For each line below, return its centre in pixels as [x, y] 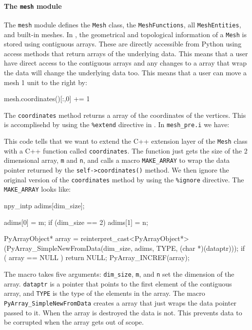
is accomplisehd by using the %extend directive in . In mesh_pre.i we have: [117, 124]
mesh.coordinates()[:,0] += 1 [47, 99]
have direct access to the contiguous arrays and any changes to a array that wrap [125, 63]
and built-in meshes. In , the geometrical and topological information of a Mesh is [125, 34]
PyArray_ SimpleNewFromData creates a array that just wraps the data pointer [120, 302]
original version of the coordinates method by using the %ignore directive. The [124, 179]
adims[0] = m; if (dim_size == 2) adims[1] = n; [76, 222]
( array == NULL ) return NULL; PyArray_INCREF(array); [97, 257]
